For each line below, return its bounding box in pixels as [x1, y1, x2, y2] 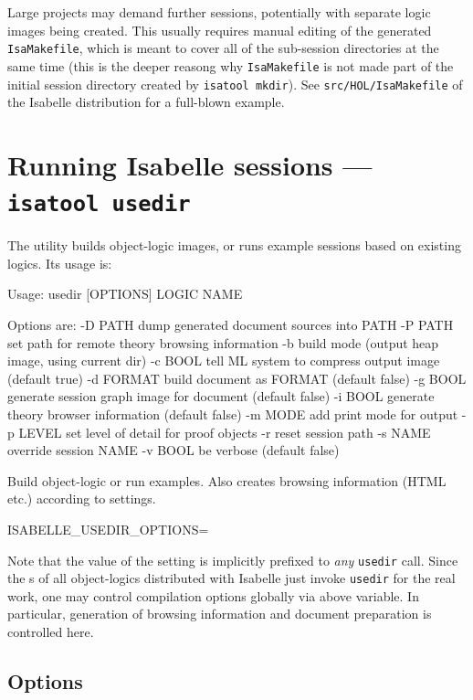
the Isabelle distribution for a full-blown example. [7, 92, 285, 111]
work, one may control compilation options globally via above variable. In [7, 586, 419, 605]
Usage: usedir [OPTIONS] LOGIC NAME [7, 284, 243, 303]
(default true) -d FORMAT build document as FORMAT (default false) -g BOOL [7, 368, 467, 387]
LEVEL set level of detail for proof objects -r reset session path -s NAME [18, 422, 431, 441]
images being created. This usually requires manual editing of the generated [7, 20, 432, 39]
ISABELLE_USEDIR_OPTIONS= [7, 519, 209, 538]
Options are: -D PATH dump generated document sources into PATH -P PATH [7, 314, 454, 334]
